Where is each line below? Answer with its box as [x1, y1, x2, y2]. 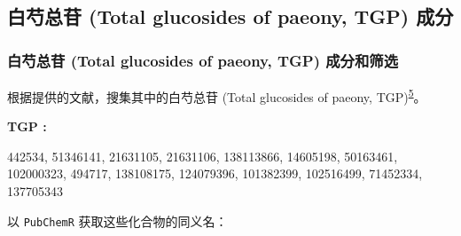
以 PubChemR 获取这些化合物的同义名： [7, 211, 228, 230]
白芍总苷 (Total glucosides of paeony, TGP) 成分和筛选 [7, 49, 399, 71]
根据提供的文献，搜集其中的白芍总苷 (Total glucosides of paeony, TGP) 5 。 [7, 85, 426, 106]
